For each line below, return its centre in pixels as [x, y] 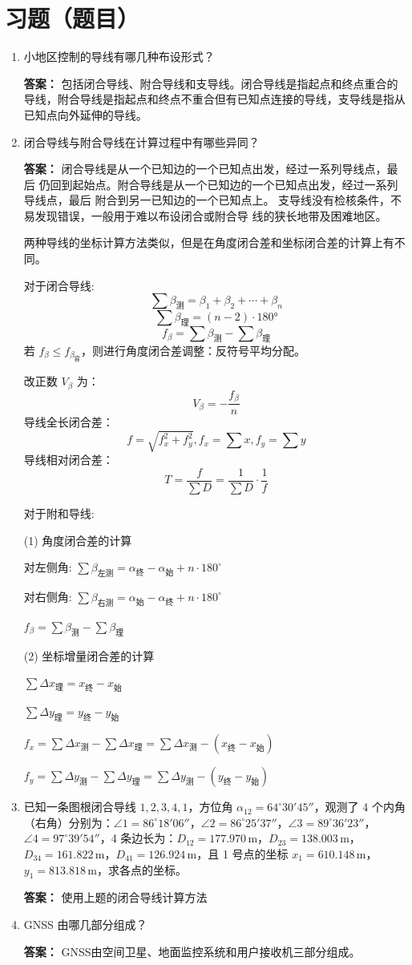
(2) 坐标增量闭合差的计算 [89, 655]
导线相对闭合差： [69, 460]
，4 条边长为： [138, 838]
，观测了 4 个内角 [359, 807]
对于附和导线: [59, 513]
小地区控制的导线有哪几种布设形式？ [119, 57]
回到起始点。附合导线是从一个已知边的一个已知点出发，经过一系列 [224, 184]
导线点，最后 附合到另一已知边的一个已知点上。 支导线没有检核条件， [207, 200]
